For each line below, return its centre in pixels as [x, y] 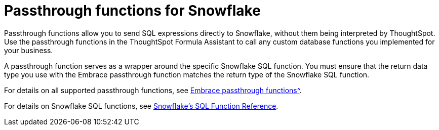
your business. [29, 50]
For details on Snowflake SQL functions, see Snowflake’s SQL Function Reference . [141, 106]
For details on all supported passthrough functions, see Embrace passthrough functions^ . [153, 90]
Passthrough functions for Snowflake [132, 11]
